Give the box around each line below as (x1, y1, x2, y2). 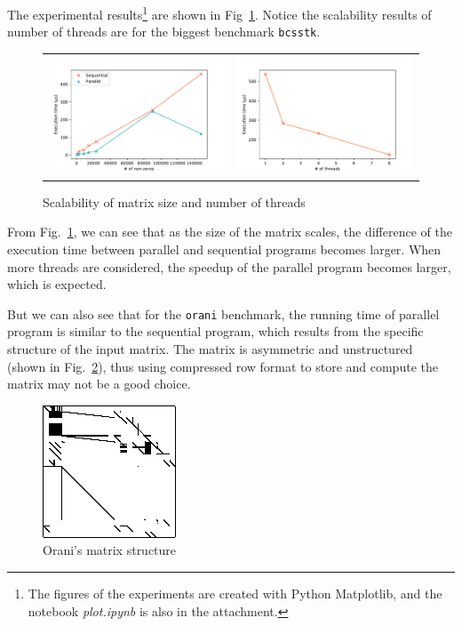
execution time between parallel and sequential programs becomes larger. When (7, 239, 442, 258)
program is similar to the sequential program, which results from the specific (7, 322, 424, 341)
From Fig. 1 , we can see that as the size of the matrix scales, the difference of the (7, 222, 452, 241)
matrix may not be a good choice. (7, 374, 191, 393)
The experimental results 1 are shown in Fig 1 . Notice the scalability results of (7, 3, 432, 23)
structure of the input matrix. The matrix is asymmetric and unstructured (7, 339, 413, 357)
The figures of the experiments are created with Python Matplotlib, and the (28, 583, 442, 602)
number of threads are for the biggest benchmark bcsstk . (7, 22, 321, 41)
